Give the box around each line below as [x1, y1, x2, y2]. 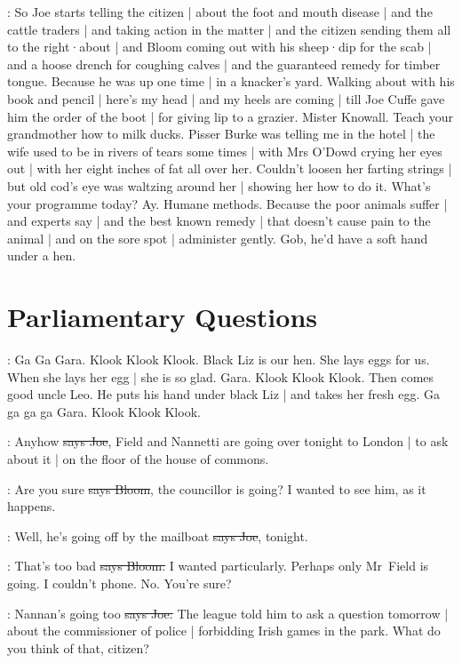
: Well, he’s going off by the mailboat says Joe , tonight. [7, 526, 308, 545]
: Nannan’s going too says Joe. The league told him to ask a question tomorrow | [7, 603, 449, 622]
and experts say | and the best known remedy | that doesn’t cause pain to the [7, 212, 431, 230]
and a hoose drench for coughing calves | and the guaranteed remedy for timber [7, 54, 441, 73]
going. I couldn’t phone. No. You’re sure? [7, 573, 232, 592]
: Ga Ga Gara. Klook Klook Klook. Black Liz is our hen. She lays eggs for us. [7, 350, 430, 369]
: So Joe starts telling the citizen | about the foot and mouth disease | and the [7, 3, 433, 20]
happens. [7, 497, 56, 515]
